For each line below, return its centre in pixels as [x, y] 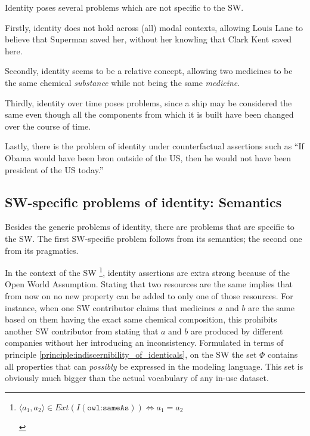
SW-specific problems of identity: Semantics [143, 202]
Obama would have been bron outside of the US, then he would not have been [148, 157]
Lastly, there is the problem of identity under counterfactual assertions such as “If [154, 146]
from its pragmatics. [42, 250]
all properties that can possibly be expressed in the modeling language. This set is [154, 366]
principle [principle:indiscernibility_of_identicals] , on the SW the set [131, 354]
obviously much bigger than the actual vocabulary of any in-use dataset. [137, 378]
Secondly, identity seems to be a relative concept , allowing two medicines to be [149, 71]
